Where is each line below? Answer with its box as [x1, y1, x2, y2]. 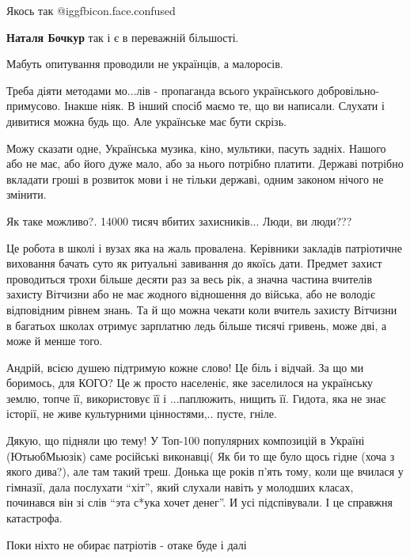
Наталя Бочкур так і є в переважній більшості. [6, 28, 239, 45]
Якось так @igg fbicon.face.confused [6, 2, 176, 18]
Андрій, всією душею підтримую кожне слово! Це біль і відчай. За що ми [6, 359, 364, 375]
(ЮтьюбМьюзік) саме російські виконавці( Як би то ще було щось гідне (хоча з [6, 447, 395, 464]
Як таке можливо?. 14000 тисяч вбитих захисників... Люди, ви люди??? [6, 212, 352, 229]
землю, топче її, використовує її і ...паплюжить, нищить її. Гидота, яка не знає [6, 389, 386, 406]
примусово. [6, 97, 61, 114]
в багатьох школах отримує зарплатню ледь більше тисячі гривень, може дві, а [6, 317, 387, 333]
